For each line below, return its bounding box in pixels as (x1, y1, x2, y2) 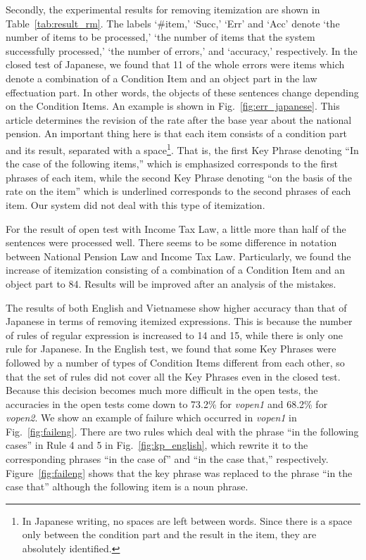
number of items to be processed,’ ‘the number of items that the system (6, 30, 315, 44)
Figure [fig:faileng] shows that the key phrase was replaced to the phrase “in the (6, 465, 353, 480)
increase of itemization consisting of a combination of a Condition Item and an (6, 262, 346, 277)
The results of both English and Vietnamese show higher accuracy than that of (6, 300, 347, 314)
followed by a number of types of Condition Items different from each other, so (6, 355, 345, 369)
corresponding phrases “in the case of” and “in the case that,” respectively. (6, 452, 329, 466)
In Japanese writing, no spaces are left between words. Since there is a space (22, 513, 352, 528)
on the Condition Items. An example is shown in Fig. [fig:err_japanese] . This (6, 98, 340, 113)
